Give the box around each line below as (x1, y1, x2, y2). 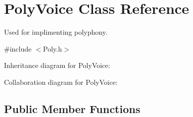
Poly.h (43, 43, 62, 54)
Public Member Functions (4, 101, 140, 116)
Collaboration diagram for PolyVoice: (4, 76, 118, 87)
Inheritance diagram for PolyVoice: (4, 60, 110, 70)
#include (4, 43, 32, 54)
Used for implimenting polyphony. (4, 27, 107, 37)
